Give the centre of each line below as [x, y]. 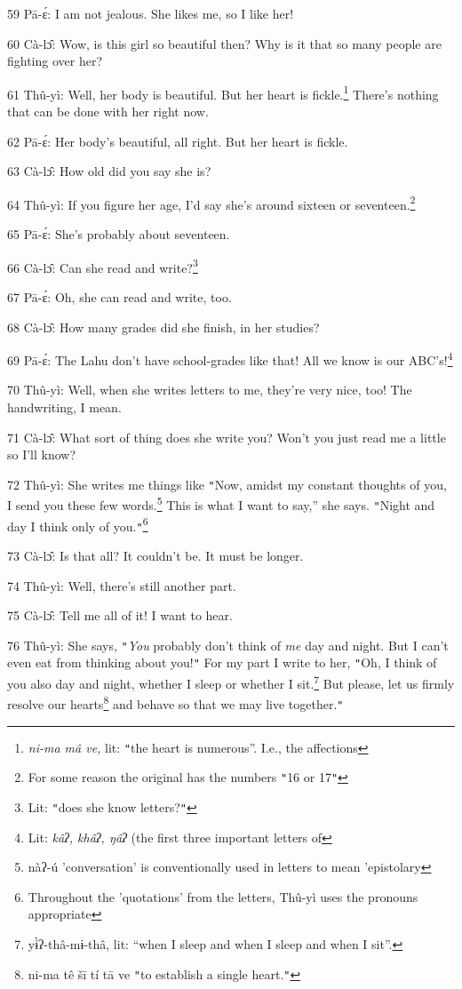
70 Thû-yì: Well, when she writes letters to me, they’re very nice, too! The [210, 390]
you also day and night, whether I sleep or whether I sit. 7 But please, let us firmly [231, 682]
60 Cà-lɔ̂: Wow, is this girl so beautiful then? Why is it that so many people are [224, 43]
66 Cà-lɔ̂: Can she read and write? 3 [103, 266]
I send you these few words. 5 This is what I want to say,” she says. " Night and [221, 504]
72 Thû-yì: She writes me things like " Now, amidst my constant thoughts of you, [227, 484]
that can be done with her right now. [108, 112]
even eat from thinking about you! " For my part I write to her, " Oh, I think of [222, 662]
